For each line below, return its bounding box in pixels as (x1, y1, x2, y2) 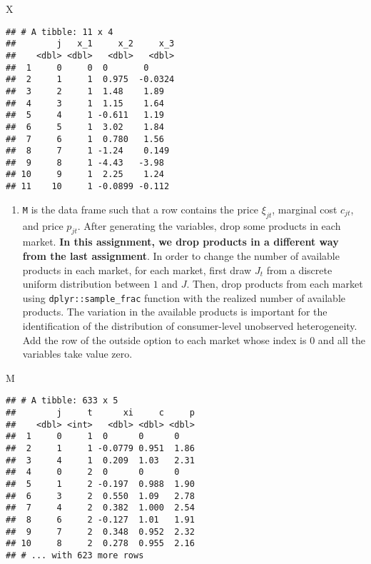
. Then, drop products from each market (186, 276, 363, 291)
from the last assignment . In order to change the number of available (22, 248, 340, 263)
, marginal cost (272, 201, 337, 216)
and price (22, 218, 63, 233)
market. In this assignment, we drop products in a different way (22, 234, 339, 249)
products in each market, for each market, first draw (22, 262, 252, 277)
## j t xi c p (6, 408, 195, 418)
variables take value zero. (22, 346, 133, 361)
